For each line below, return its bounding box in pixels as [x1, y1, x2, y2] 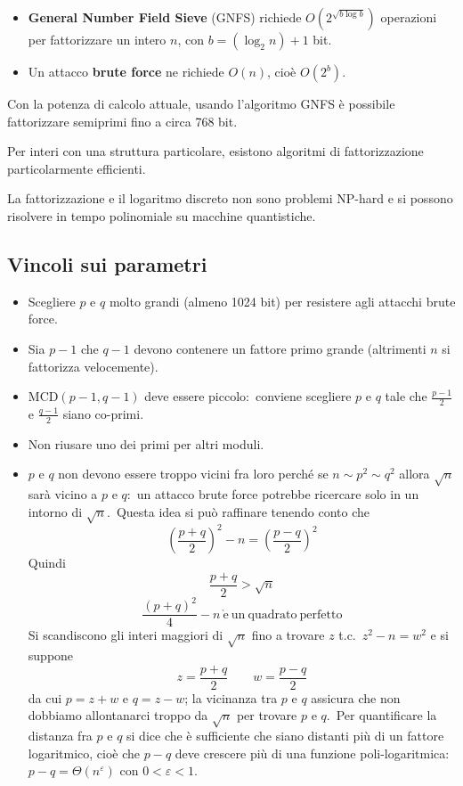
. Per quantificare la [326, 706, 437, 725]
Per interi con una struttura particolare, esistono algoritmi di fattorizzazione [7, 142, 424, 160]
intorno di [28, 502, 83, 520]
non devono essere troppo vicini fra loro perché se [58, 464, 329, 483]
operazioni [380, 8, 437, 26]
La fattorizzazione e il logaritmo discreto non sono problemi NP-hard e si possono [7, 189, 453, 208]
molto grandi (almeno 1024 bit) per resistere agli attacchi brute [109, 291, 456, 310]
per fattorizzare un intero [28, 30, 167, 48]
